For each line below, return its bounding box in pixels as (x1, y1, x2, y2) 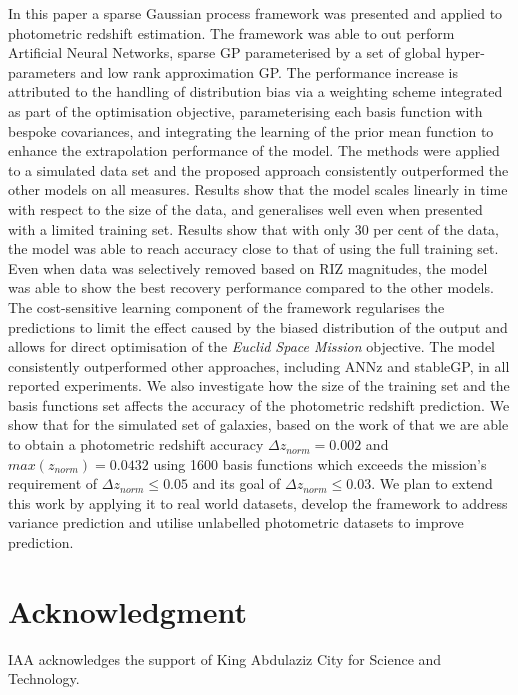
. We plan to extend (371, 473, 493, 494)
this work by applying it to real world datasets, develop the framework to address (8, 492, 508, 513)
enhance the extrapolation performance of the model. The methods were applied (8, 140, 500, 161)
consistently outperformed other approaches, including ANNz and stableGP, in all (8, 355, 510, 376)
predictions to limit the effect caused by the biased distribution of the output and (8, 316, 508, 337)
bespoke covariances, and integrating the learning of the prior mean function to (8, 120, 494, 141)
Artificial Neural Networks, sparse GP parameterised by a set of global (8, 42, 441, 63)
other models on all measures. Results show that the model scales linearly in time (8, 179, 508, 200)
